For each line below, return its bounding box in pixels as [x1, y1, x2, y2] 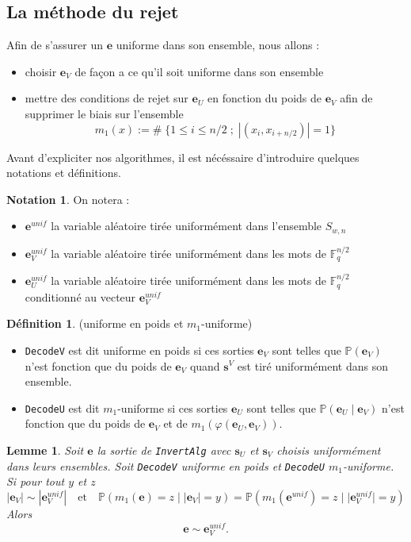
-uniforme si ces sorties [117, 399, 228, 416]
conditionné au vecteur [25, 288, 136, 305]
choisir [25, 63, 57, 79]
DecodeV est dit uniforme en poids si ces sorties [25, 341, 254, 358]
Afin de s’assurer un [6, 37, 104, 53]
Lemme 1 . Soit [6, 442, 84, 458]
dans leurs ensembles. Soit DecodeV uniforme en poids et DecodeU [6, 457, 325, 474]
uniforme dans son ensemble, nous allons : [116, 37, 320, 53]
